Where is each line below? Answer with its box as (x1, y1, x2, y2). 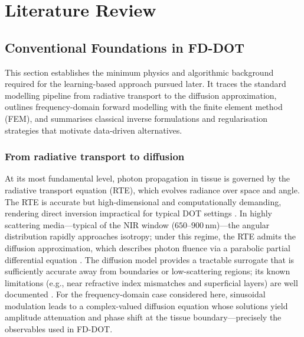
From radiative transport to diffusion (5, 149, 185, 164)
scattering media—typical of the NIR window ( (5, 218, 175, 231)
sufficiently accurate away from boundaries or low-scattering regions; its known (5, 265, 290, 277)
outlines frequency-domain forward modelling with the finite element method (5, 101, 283, 113)
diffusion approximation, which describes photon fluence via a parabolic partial (5, 241, 290, 254)
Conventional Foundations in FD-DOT (5, 38, 245, 56)
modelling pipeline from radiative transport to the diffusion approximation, (5, 89, 277, 101)
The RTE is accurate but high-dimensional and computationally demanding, (5, 195, 282, 208)
